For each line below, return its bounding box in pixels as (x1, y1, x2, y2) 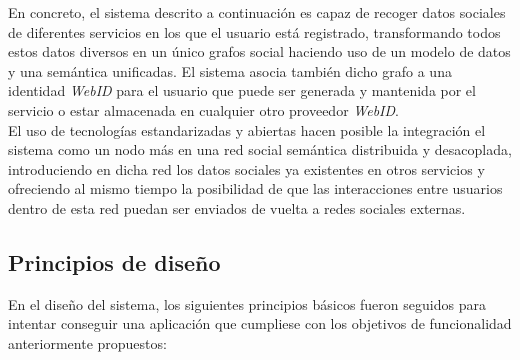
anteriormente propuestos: (8, 332, 167, 353)
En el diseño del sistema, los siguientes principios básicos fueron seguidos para (8, 293, 486, 314)
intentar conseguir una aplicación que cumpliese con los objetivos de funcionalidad (8, 313, 512, 334)
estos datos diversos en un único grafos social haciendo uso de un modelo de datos (8, 41, 511, 62)
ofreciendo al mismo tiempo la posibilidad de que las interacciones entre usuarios (8, 178, 503, 199)
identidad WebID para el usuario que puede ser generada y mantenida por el (8, 80, 476, 101)
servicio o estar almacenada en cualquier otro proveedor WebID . (8, 99, 399, 120)
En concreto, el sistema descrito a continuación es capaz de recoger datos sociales (8, 2, 506, 22)
